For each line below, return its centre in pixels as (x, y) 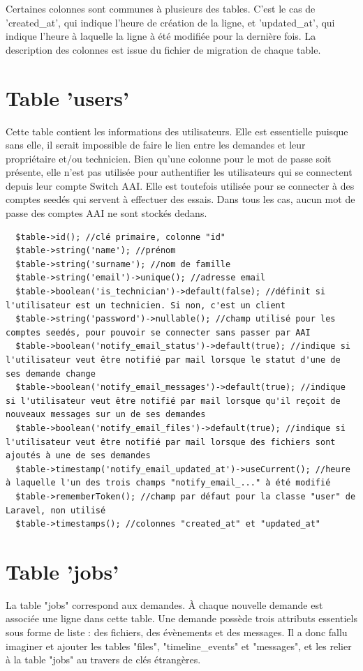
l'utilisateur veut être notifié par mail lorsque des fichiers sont (171, 442)
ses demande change (51, 374)
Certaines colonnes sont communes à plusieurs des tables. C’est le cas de (161, 8)
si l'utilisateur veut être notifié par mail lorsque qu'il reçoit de (173, 401)
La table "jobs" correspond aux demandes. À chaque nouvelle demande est (164, 604)
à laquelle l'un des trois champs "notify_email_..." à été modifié (168, 483)
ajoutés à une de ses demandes (78, 456)
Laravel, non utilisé (56, 510)
